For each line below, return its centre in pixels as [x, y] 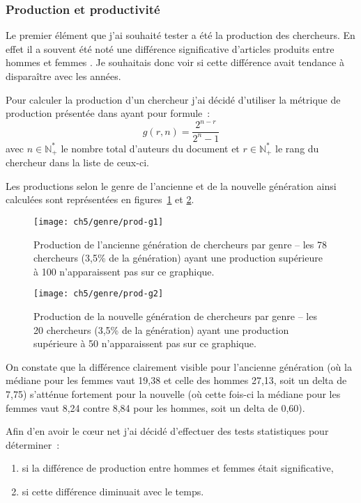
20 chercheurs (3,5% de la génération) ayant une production [161, 329]
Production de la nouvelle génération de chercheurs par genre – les [175, 316]
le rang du [297, 148]
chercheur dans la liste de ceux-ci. [77, 162]
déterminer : [33, 444]
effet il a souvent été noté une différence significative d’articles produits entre [170, 48]
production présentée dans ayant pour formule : [108, 113]
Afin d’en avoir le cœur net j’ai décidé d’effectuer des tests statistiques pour [167, 431]
